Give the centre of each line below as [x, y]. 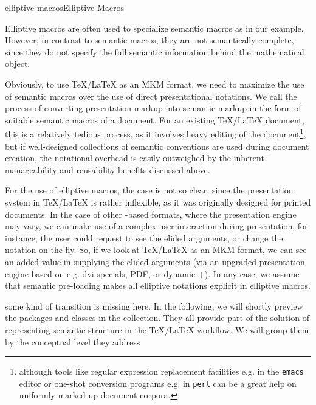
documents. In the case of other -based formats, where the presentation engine [151, 214]
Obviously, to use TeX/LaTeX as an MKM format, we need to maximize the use [155, 84]
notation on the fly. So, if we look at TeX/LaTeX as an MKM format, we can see [156, 250]
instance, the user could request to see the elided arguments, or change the [144, 237]
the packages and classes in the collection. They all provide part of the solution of [157, 318]
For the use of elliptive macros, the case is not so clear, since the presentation [149, 190]
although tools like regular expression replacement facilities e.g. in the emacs [161, 371]
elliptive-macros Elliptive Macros [65, 7]
